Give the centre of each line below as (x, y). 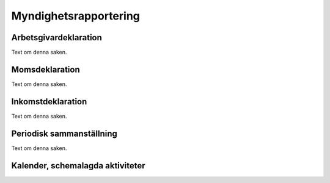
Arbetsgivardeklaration (57, 38)
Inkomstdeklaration (49, 102)
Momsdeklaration (46, 69)
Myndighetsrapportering (76, 16)
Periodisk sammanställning (64, 133)
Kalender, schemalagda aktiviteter (79, 166)
